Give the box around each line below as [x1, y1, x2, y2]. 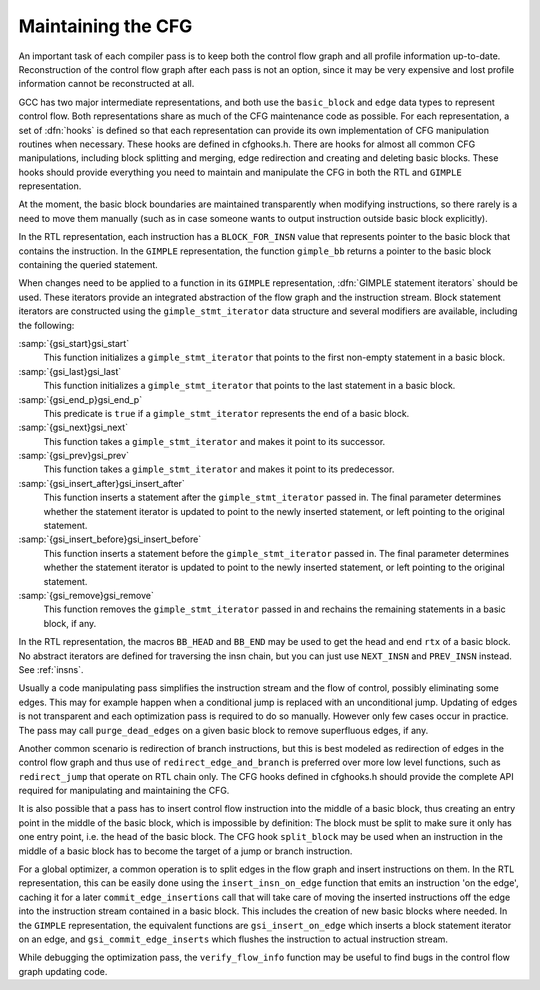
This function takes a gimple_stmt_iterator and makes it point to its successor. [43, 435, 386, 447]
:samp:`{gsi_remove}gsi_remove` [18, 590, 154, 601]
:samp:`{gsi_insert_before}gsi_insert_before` [18, 533, 202, 545]
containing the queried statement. [18, 259, 159, 271]
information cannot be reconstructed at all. [18, 78, 195, 90]
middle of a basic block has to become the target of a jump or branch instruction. [18, 845, 353, 857]
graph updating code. [18, 965, 108, 977]
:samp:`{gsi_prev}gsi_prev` [18, 450, 130, 462]
